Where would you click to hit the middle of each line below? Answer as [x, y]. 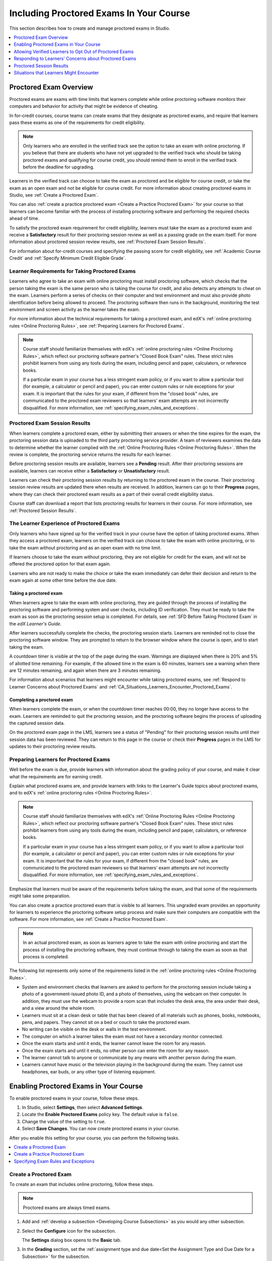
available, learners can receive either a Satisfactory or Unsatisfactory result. [90, 471]
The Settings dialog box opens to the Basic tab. [72, 1240]
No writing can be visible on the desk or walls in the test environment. [94, 1029]
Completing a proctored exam [41, 700]
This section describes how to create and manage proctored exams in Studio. [90, 28]
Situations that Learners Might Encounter [56, 73]
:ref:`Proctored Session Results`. [43, 510]
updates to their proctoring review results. [53, 747]
